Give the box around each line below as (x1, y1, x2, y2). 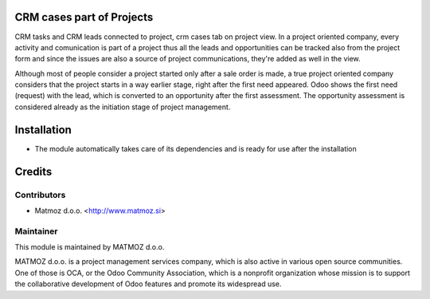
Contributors (14, 189, 66, 200)
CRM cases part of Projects (14, 10, 154, 24)
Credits (14, 164, 53, 179)
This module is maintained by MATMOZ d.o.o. (14, 242, 165, 252)
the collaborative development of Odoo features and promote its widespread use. (14, 279, 282, 289)
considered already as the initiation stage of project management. (14, 102, 231, 112)
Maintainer (14, 226, 58, 237)
